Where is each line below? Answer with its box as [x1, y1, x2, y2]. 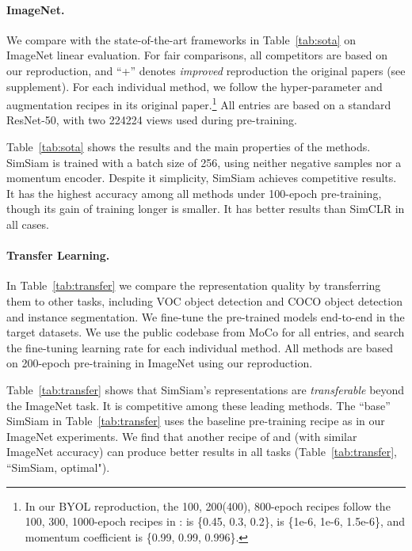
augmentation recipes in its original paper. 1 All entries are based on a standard [6, 94, 391, 112]
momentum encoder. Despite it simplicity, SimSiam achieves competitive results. [6, 169, 397, 186]
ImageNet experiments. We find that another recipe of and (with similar [6, 427, 357, 444]
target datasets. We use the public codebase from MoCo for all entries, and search [6, 324, 405, 340]
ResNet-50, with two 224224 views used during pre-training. [6, 112, 297, 128]
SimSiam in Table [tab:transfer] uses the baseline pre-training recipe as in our [6, 412, 385, 429]
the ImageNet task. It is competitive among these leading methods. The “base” [6, 397, 391, 413]
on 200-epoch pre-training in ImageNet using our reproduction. [6, 355, 313, 371]
